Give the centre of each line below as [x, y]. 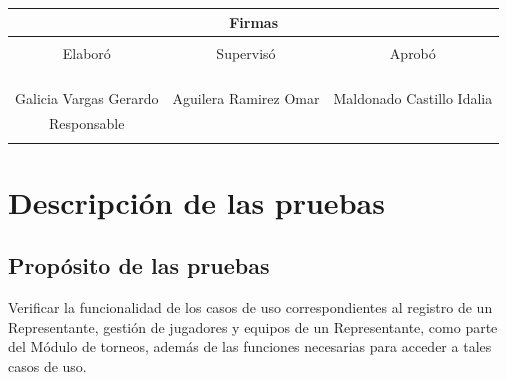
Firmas [254, 21]
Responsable [87, 123]
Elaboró [86, 52]
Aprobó [412, 52]
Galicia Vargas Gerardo [87, 98]
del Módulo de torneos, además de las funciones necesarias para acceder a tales [250, 346]
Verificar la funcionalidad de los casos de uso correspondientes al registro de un [250, 307]
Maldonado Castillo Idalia [413, 98]
